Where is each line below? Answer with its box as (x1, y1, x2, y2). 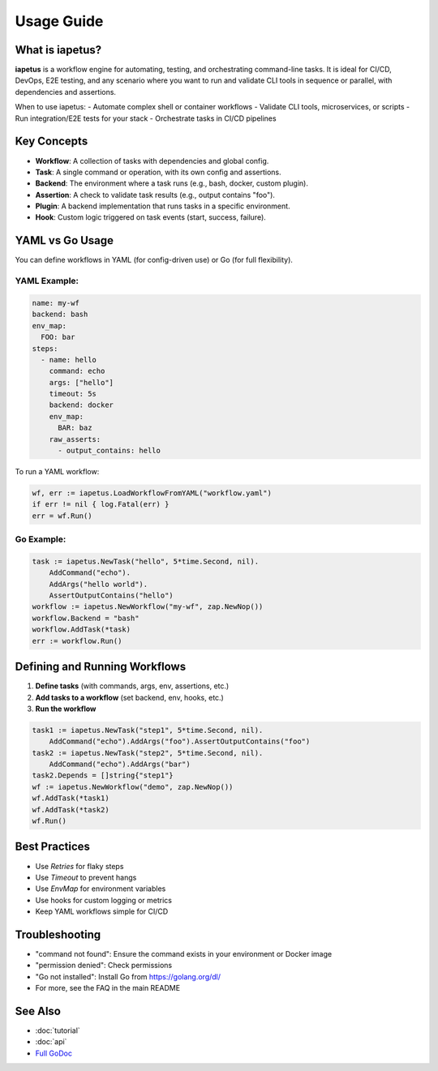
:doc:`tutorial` (35, 1026, 80, 1035)
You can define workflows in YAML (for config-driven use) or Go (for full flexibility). (15, 255, 294, 265)
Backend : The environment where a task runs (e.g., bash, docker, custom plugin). (35, 178, 308, 188)
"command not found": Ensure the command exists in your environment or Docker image (35, 949, 333, 958)
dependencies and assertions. (15, 87, 117, 96)
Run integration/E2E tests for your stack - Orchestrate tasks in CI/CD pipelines (15, 114, 277, 123)
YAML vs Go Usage (15, 233, 114, 247)
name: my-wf (32, 298, 80, 307)
